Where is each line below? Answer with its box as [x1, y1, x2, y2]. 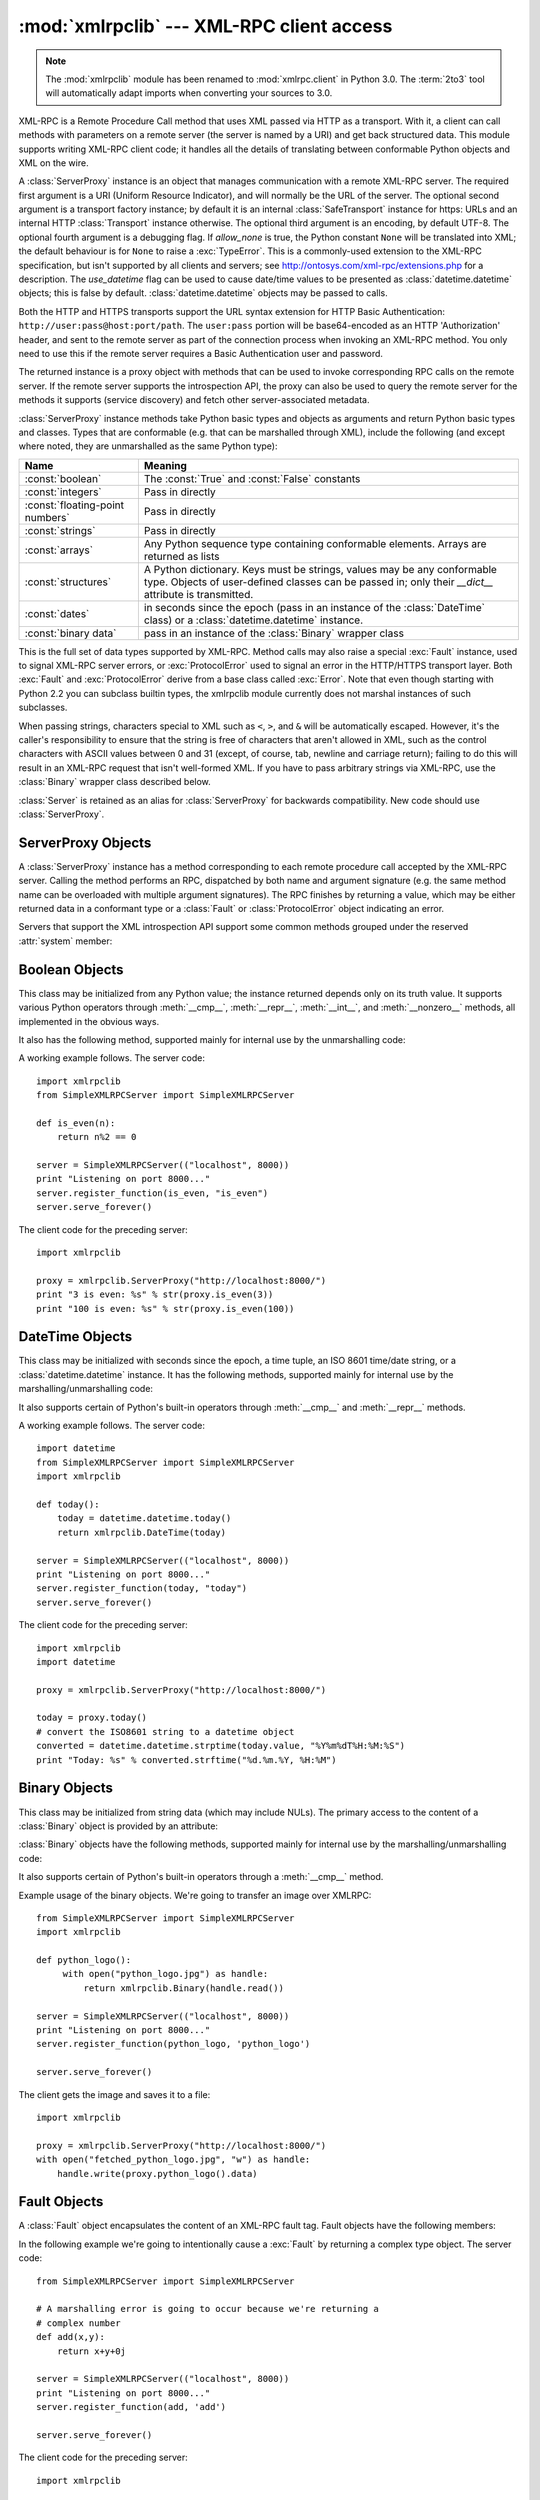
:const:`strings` [24, 523, 96, 537]
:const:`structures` [24, 575, 112, 589]
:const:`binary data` [24, 626, 117, 640]
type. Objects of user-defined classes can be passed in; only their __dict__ [143, 575, 494, 589]
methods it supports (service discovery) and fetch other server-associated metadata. [18, 394, 370, 406]
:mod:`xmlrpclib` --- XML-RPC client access [18, 15, 393, 37]
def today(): [36, 1499, 100, 1510]
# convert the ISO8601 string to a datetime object [36, 1726, 295, 1737]
